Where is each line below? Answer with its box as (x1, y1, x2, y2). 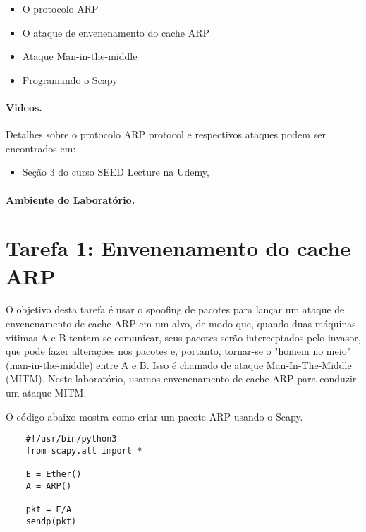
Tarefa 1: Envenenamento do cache (6, 234, 351, 262)
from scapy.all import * (25, 445, 142, 456)
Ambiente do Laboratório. (6, 192, 135, 207)
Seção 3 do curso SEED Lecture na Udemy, (22, 164, 209, 179)
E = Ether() (25, 469, 82, 480)
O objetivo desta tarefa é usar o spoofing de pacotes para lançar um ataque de (6, 302, 345, 317)
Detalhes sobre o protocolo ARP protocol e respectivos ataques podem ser (6, 127, 326, 142)
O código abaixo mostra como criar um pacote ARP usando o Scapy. (6, 409, 303, 423)
